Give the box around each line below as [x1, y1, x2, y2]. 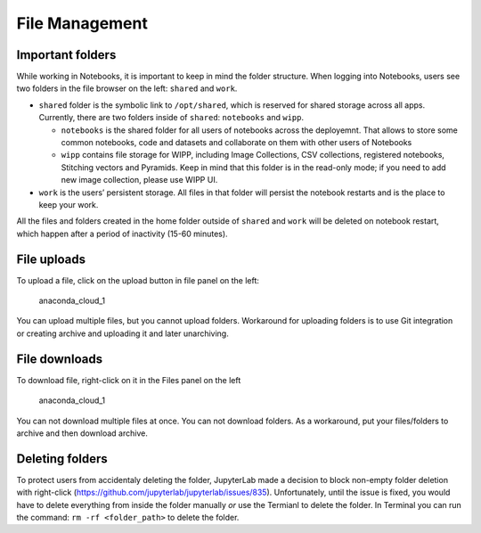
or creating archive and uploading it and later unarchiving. [16, 328, 229, 339]
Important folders [16, 47, 117, 62]
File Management [16, 13, 149, 33]
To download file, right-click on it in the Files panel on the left [16, 374, 241, 385]
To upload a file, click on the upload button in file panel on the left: [16, 275, 260, 285]
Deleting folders [16, 451, 109, 466]
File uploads [16, 251, 86, 266]
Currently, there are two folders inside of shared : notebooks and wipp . [38, 112, 305, 123]
